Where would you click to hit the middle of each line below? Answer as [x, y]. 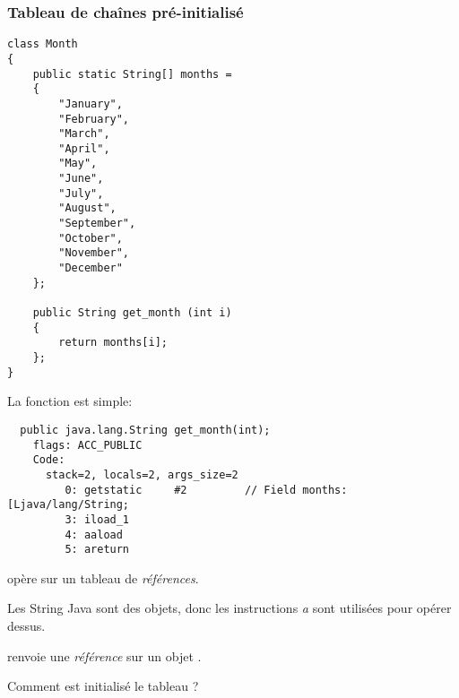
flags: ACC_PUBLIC [87, 445]
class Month [43, 44]
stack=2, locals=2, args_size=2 [142, 474]
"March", [84, 134]
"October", [91, 238]
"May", [78, 164]
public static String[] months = [132, 74]
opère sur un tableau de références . [103, 577]
